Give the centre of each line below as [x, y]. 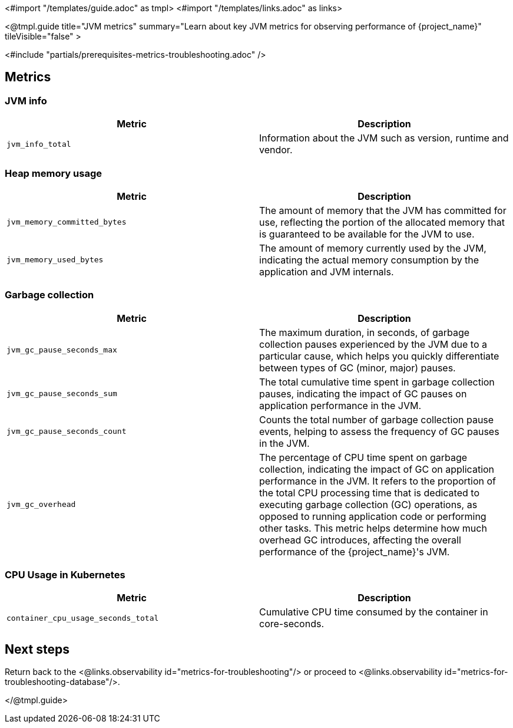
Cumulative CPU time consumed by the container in [374, 612]
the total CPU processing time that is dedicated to [369, 493]
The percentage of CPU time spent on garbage [363, 457]
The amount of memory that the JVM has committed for [383, 210]
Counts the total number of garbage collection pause [377, 419]
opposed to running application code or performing [373, 516]
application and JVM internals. [327, 271]
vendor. [276, 150]
